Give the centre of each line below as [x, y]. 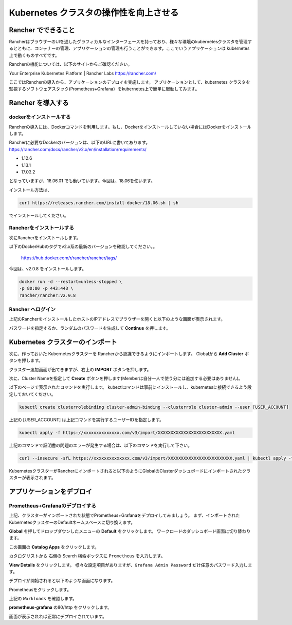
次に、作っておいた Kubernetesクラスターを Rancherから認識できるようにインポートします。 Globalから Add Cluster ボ [129, 354]
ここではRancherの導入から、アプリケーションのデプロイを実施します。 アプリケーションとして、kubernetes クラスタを [129, 82]
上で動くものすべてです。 [34, 55]
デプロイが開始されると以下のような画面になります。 [62, 581]
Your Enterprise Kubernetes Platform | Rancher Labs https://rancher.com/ [83, 73]
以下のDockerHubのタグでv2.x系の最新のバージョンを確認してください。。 [83, 246]
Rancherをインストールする [42, 228]
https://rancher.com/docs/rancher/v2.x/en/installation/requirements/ [78, 149]
